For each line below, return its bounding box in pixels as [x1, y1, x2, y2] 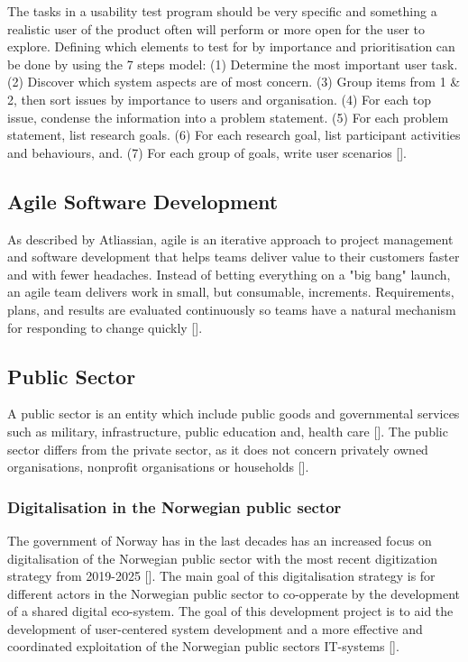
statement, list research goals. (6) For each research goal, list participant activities [7, 125, 461, 144]
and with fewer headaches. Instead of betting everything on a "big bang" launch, [7, 264, 451, 283]
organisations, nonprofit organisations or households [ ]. [7, 457, 309, 476]
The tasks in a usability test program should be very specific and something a [7, 2, 437, 20]
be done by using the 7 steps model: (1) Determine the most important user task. [7, 54, 458, 73]
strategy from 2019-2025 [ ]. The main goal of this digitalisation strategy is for [7, 566, 436, 585]
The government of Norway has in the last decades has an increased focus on [7, 530, 432, 549]
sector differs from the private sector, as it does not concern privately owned [7, 439, 428, 458]
